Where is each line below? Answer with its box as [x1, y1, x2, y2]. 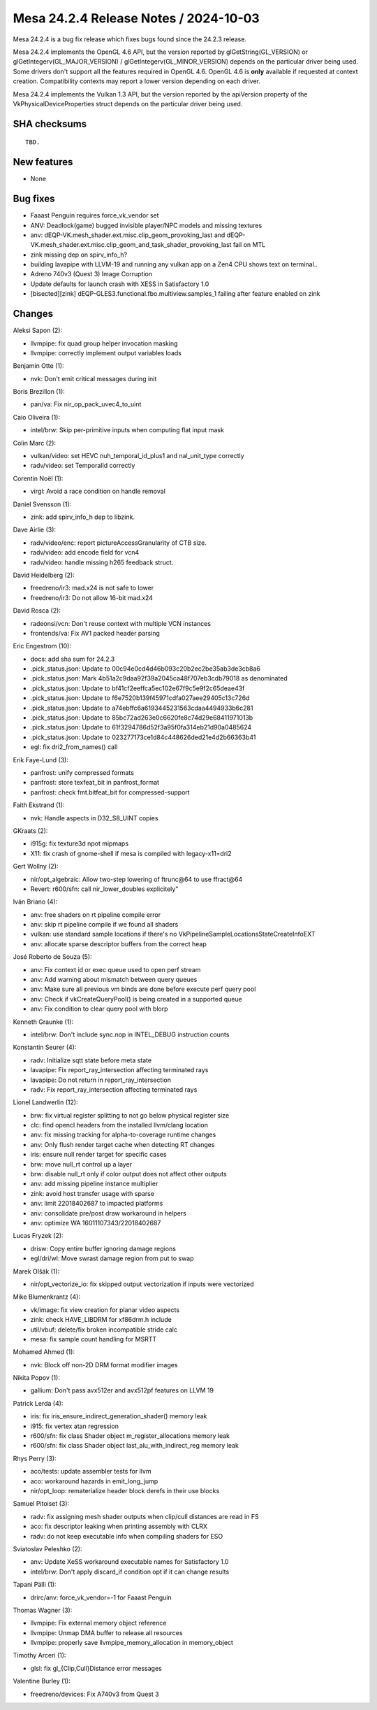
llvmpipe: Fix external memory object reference [30, 1619, 167, 1627]
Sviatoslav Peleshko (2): [13, 1544, 82, 1553]
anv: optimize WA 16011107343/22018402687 [30, 1219, 161, 1227]
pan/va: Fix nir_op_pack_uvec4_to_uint [30, 400, 142, 408]
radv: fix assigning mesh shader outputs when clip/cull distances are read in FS [30, 1512, 259, 1520]
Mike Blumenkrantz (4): [13, 1292, 80, 1301]
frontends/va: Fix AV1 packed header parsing [30, 629, 161, 637]
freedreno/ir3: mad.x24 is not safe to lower [30, 584, 154, 592]
